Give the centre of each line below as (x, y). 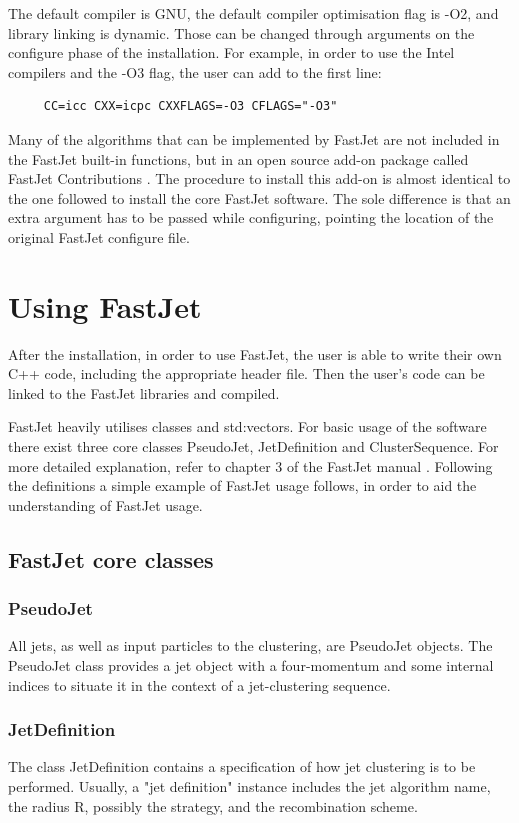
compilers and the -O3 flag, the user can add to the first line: (195, 71)
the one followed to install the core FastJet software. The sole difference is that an (259, 197)
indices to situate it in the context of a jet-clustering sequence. (199, 684)
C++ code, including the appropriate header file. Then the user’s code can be (246, 373)
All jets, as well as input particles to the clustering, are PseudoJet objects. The (250, 645)
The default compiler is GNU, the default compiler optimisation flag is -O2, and (253, 13)
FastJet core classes (111, 558)
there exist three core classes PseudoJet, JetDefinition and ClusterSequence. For (253, 446)
